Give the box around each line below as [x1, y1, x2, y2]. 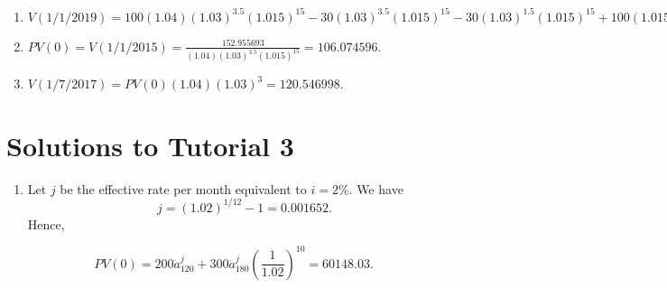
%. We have [338, 179, 403, 198]
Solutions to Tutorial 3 [6, 126, 294, 163]
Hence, [27, 214, 65, 233]
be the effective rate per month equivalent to [60, 179, 307, 198]
